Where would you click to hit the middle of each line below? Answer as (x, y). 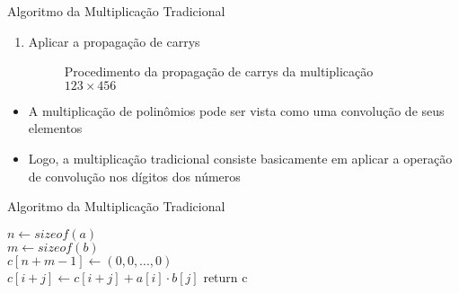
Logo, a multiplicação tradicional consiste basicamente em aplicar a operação (240, 158)
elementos (55, 128)
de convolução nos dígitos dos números (134, 176)
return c (225, 276)
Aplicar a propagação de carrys (114, 41)
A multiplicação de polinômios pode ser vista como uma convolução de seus (236, 110)
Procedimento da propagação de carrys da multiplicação (219, 71)
